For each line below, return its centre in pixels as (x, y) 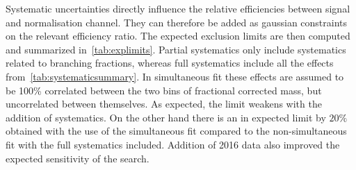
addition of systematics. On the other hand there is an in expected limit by (166, 117)
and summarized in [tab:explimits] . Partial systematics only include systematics (176, 49)
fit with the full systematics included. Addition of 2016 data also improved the (173, 144)
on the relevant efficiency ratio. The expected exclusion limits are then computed (178, 36)
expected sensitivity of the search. (78, 158)
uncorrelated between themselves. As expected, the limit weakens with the (164, 104)
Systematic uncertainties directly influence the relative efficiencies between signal (178, 8)
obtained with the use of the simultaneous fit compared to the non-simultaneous (176, 131)
